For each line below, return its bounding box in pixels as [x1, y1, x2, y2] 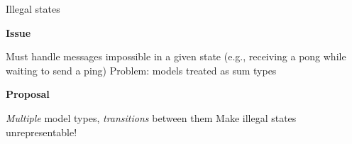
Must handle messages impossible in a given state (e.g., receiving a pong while [6, 49, 346, 64]
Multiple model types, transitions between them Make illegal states [6, 110, 297, 125]
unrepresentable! [6, 124, 77, 139]
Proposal [6, 87, 50, 101]
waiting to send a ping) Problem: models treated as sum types [6, 62, 277, 77]
